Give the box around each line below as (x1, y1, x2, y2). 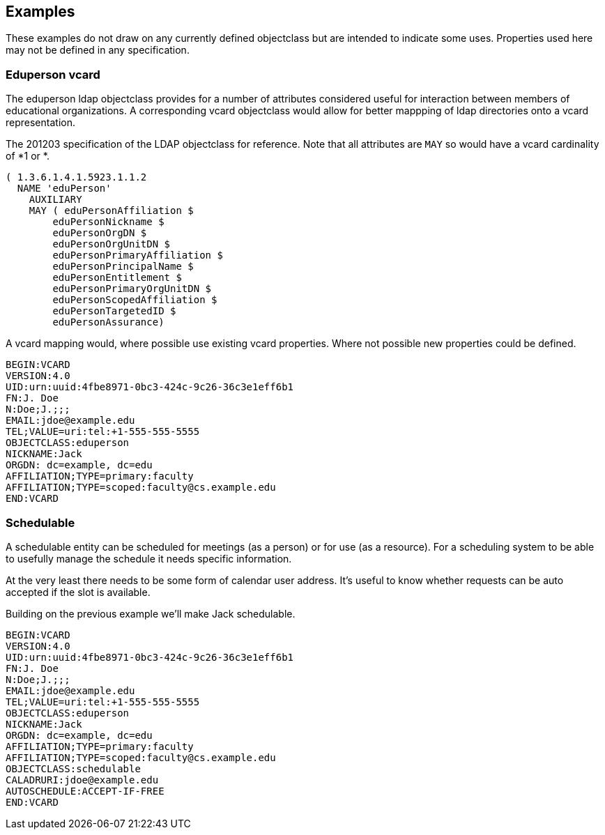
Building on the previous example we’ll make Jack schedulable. (6, 607, 296, 620)
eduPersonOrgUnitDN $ (52, 238, 171, 250)
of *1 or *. (6, 150, 49, 162)
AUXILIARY (29, 194, 82, 206)
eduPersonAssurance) (52, 316, 164, 328)
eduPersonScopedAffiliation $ (52, 294, 217, 306)
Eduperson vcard (6, 67, 100, 82)
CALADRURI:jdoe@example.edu (6, 774, 159, 786)
